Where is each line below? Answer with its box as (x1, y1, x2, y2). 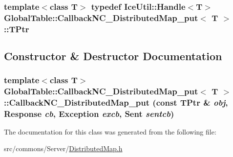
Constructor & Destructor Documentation (4, 48, 222, 64)
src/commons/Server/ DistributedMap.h (4, 143, 123, 154)
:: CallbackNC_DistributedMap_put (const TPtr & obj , (4, 96, 228, 109)
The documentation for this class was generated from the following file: (4, 127, 216, 137)
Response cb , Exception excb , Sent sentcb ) (4, 108, 174, 120)
